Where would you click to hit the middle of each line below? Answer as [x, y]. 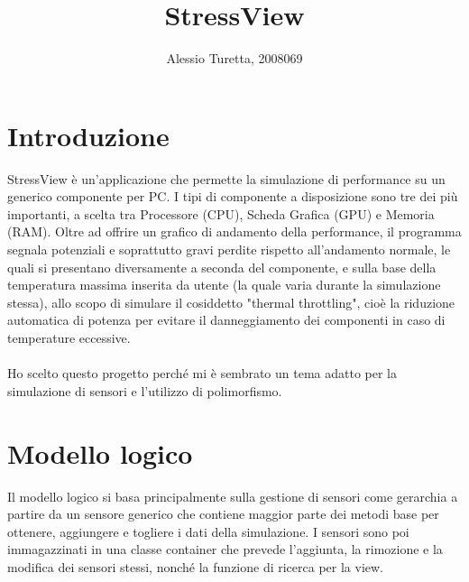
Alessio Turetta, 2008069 [234, 58]
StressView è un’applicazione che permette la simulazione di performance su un [226, 178]
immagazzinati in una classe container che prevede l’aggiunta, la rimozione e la [225, 549]
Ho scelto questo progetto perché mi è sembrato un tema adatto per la [202, 373]
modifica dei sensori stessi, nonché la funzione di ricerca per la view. [196, 566]
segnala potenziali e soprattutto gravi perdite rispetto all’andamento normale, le [229, 249]
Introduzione [88, 135]
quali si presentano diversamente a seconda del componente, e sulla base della [222, 267]
